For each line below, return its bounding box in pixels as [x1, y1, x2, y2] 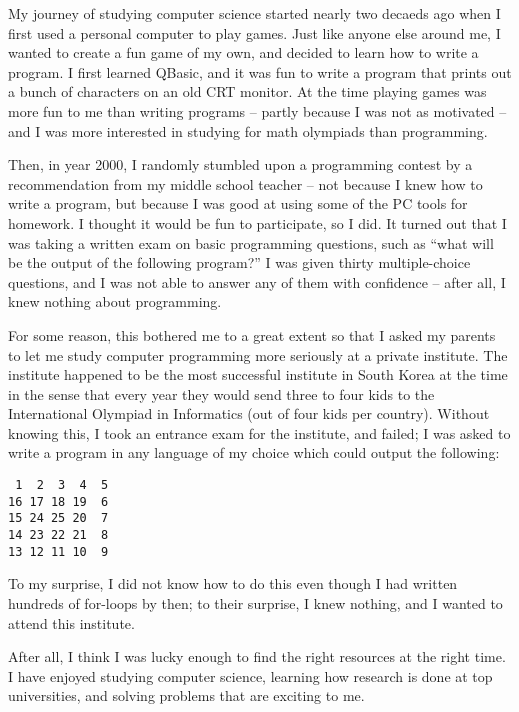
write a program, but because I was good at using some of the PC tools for [8, 193, 468, 214]
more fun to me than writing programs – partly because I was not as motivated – [8, 100, 507, 121]
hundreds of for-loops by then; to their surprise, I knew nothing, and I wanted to [8, 592, 503, 613]
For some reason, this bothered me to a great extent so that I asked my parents [8, 324, 496, 345]
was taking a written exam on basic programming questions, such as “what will [8, 232, 494, 253]
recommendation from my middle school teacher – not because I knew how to [8, 173, 483, 194]
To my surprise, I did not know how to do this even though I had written [8, 573, 458, 594]
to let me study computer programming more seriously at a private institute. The [8, 344, 508, 365]
